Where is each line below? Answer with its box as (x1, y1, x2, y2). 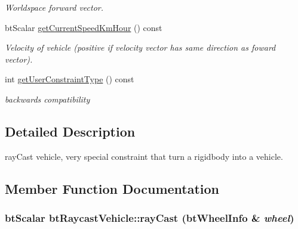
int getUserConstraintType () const (5, 73, 134, 85)
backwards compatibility (5, 92, 90, 105)
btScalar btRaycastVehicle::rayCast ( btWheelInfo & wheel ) (5, 211, 294, 225)
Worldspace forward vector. (5, 1, 103, 13)
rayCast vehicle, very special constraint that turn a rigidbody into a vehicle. (5, 150, 283, 162)
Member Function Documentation (5, 179, 220, 197)
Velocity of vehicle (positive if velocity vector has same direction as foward (5, 41, 276, 54)
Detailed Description (5, 122, 136, 140)
